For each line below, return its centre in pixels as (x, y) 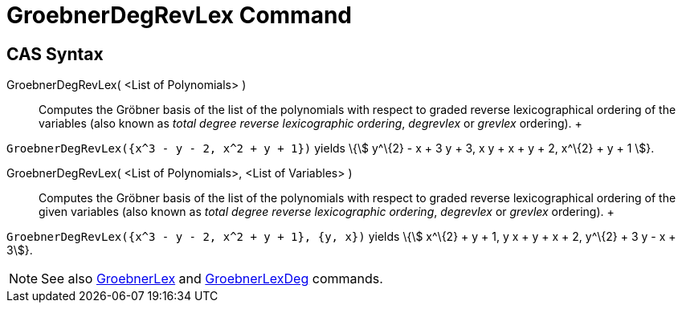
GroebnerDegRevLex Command (180, 15)
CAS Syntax (55, 54)
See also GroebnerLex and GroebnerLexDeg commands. (212, 279)
